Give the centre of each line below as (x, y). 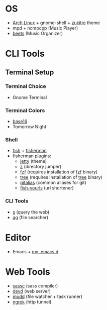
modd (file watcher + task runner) (47, 296)
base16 (20, 122)
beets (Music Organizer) (38, 33)
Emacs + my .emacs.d (35, 251)
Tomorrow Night (29, 127)
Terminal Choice (26, 86)
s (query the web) (31, 212)
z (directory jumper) (41, 167)
